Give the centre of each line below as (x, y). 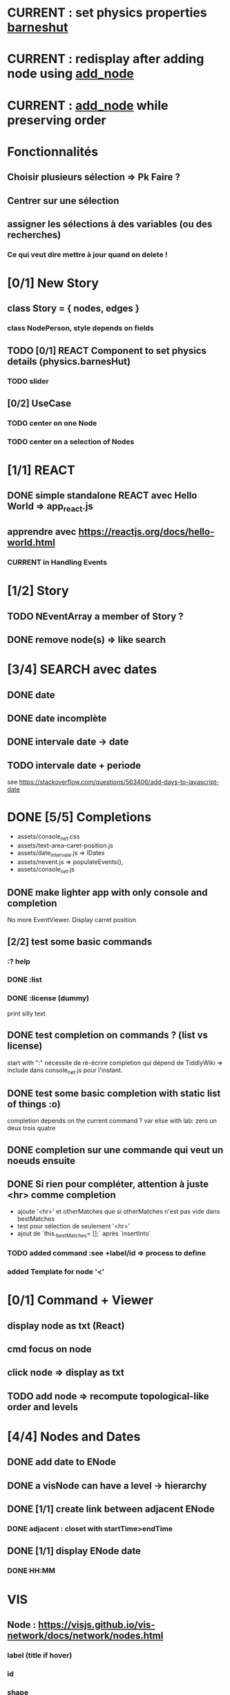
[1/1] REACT (41, 470)
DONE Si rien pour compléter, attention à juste (108, 1184)
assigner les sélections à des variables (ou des (110, 224)
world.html (31, 543)
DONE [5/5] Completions (79, 817)
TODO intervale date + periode (74, 765)
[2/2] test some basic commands (80, 942)
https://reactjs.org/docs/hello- (146, 532)
